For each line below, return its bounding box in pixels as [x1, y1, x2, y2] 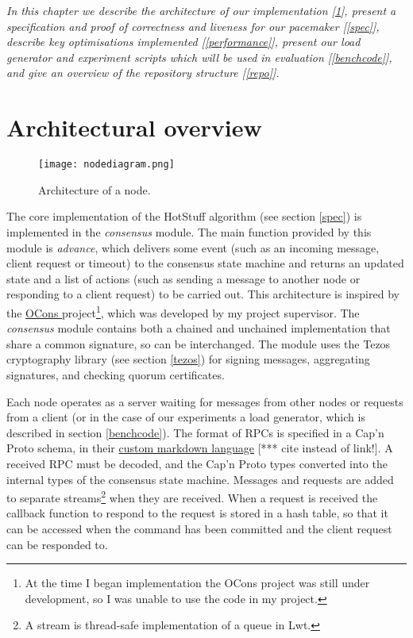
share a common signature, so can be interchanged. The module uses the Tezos [6, 335, 391, 352]
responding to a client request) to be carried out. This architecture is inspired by [6, 286, 399, 302]
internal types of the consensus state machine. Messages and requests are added [6, 471, 394, 487]
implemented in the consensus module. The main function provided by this [6, 223, 372, 240]
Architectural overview [6, 111, 262, 144]
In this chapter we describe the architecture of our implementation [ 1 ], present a [6, 2, 396, 18]
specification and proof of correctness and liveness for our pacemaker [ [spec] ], [6, 17, 380, 34]
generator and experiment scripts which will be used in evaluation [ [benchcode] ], [6, 48, 392, 65]
